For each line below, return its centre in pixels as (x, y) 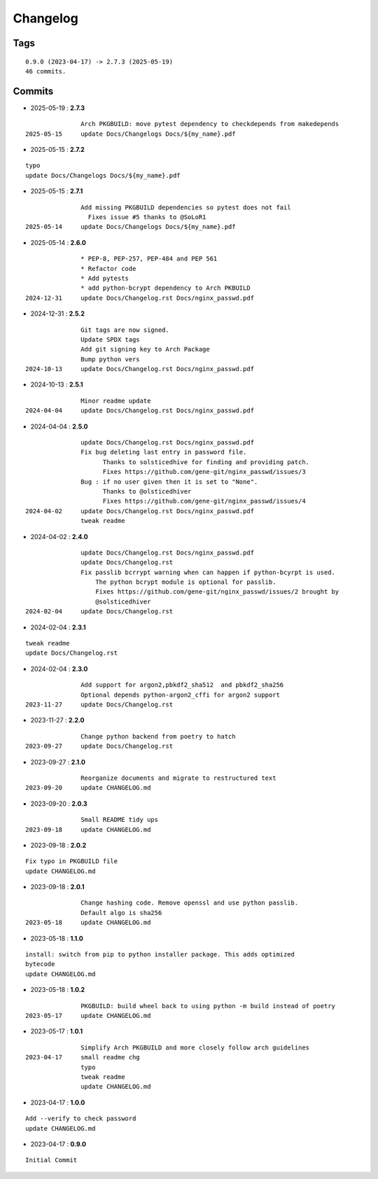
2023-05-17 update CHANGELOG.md (88, 1016)
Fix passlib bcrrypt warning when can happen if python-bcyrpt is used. (208, 572)
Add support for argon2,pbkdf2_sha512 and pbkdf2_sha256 (182, 685)
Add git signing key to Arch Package (145, 349)
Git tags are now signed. (125, 330)
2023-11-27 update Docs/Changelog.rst (99, 705)
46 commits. (46, 71)
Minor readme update (116, 400)
